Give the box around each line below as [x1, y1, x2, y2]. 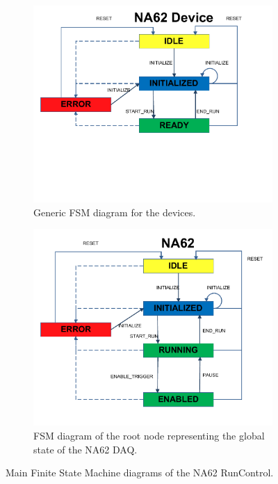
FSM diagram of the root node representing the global [33, 428, 265, 442]
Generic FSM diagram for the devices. [33, 204, 196, 219]
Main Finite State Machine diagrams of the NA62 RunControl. [6, 465, 274, 480]
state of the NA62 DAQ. [33, 442, 138, 456]
